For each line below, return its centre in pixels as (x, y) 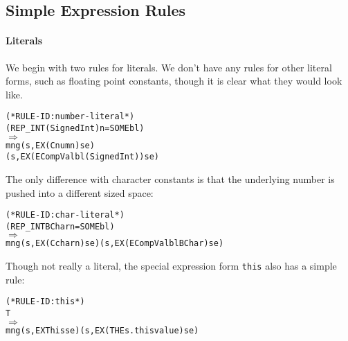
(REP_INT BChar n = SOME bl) (60, 226)
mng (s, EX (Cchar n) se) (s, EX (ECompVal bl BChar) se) (115, 244)
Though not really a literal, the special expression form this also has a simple (171, 266)
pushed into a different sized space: (80, 192)
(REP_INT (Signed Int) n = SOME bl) (75, 129)
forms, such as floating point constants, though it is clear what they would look (174, 81)
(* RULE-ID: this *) (45, 302)
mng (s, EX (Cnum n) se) (50, 145)
